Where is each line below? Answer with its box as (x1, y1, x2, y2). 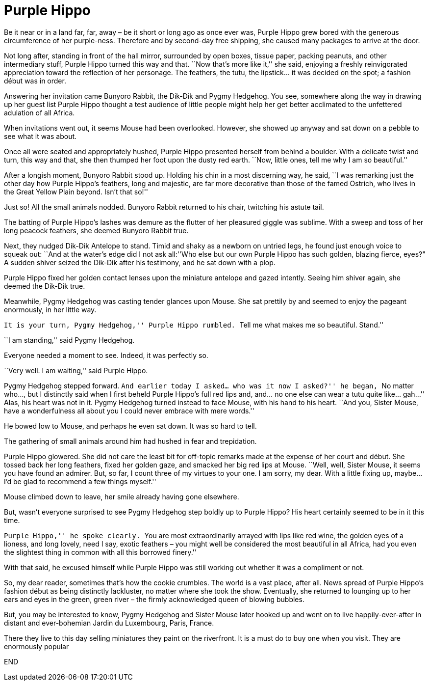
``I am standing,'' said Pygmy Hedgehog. (4, 335, 135, 344)
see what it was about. (4, 132, 77, 140)
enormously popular (4, 642, 69, 651)
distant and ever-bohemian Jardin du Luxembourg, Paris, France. (4, 618, 214, 627)
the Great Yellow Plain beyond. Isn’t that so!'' (4, 187, 149, 196)
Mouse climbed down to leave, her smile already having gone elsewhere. (4, 492, 239, 501)
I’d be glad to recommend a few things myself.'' (4, 477, 156, 486)
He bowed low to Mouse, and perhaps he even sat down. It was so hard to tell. (4, 421, 257, 430)
